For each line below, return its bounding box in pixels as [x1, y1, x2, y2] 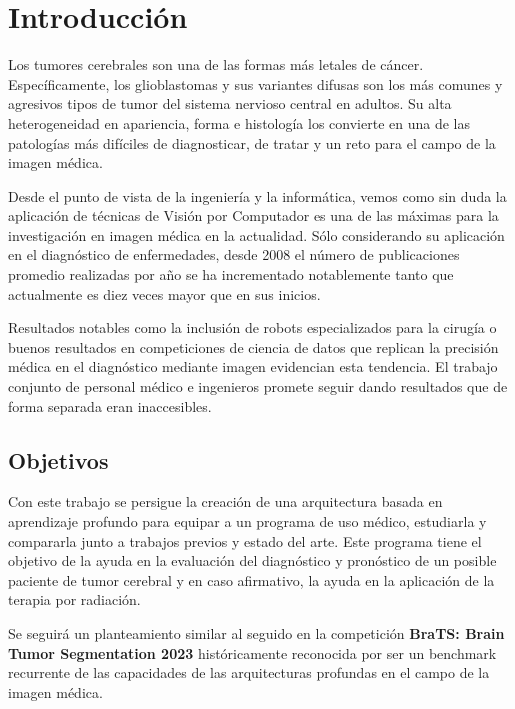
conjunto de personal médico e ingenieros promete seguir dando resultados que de [8, 376, 508, 397]
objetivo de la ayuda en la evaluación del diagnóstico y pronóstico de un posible [8, 550, 497, 571]
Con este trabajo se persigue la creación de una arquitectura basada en [8, 491, 443, 512]
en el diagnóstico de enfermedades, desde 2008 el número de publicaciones [8, 244, 460, 265]
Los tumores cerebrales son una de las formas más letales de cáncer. [8, 54, 424, 75]
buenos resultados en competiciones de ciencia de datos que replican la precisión [8, 336, 499, 357]
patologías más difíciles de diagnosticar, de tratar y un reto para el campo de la [8, 132, 496, 153]
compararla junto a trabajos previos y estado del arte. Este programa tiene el [8, 530, 482, 551]
